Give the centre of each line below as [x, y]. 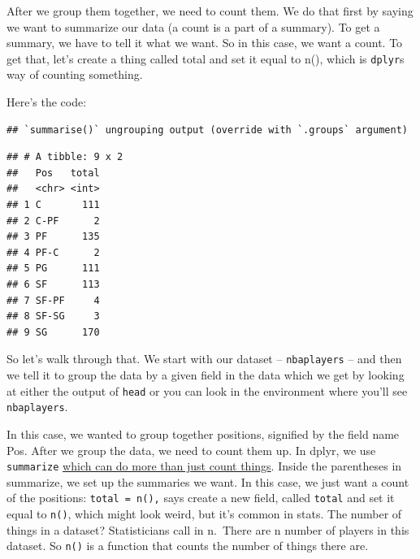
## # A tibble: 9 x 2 [65, 157]
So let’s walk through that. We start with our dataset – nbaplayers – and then [204, 359]
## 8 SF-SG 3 [53, 316]
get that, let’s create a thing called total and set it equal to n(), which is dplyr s [206, 58]
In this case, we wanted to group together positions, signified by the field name [203, 433]
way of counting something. [75, 74]
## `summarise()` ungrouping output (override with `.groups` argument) [207, 130]
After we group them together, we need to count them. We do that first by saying [210, 11]
